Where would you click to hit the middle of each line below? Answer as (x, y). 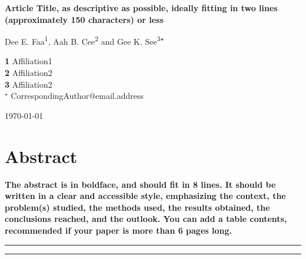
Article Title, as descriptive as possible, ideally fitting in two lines (141, 8)
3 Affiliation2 (29, 84)
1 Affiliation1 (29, 61)
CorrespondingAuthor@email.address (77, 96)
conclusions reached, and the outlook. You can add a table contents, (146, 219)
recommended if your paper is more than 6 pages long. (118, 230)
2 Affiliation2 (29, 73)
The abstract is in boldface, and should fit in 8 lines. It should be (140, 184)
